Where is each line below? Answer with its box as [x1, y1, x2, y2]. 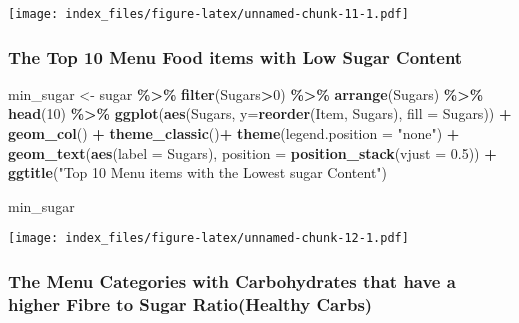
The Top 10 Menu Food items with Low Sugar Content [8, 44, 463, 69]
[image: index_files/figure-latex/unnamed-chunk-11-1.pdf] [8, 7, 409, 21]
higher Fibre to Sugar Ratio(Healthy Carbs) [8, 291, 373, 316]
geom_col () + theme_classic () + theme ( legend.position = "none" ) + [8, 123, 460, 144]
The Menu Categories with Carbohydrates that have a [8, 269, 456, 294]
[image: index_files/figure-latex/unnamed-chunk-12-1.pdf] [8, 231, 409, 246]
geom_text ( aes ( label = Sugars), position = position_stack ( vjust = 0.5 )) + [8, 142, 497, 163]
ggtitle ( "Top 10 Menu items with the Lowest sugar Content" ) [8, 162, 388, 183]
